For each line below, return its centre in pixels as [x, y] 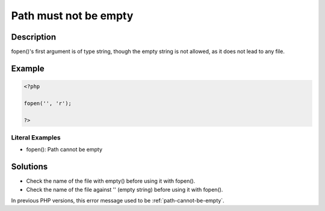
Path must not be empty [72, 16]
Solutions [29, 167]
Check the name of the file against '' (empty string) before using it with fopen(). [125, 189]
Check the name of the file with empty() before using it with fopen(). [111, 181]
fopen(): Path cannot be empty [64, 150]
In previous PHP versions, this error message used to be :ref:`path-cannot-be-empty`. [118, 201]
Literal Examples [36, 137]
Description [34, 37]
